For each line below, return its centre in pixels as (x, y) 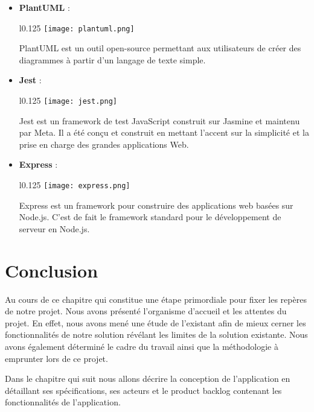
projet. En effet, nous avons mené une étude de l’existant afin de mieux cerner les (155, 322)
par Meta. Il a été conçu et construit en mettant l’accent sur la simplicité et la (164, 132)
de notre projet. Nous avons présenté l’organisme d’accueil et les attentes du (146, 311)
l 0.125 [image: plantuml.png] (77, 27)
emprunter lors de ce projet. (56, 358)
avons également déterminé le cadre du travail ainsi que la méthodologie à (142, 346)
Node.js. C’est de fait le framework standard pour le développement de (150, 217)
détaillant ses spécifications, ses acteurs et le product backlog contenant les (143, 390)
